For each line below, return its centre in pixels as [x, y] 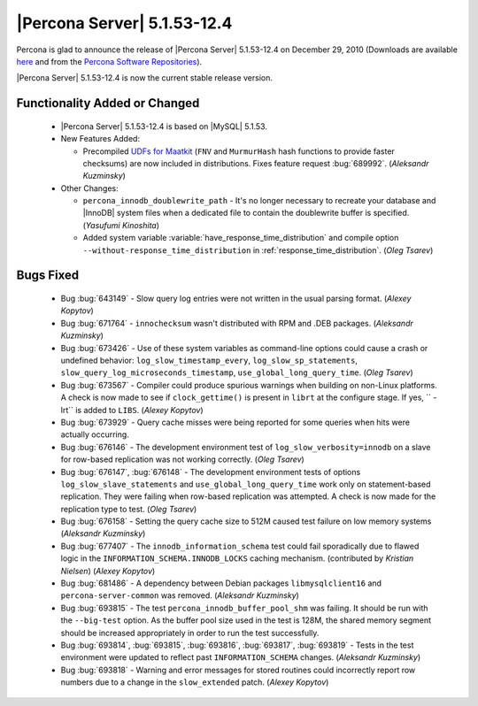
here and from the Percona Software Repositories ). [109, 61]
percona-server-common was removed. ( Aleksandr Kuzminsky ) [180, 595]
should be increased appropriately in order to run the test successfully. [190, 633]
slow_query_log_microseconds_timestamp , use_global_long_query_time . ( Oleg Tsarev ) [237, 372]
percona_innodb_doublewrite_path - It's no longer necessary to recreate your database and [259, 201]
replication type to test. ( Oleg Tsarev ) [129, 509]
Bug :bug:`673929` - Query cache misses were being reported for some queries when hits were [235, 422]
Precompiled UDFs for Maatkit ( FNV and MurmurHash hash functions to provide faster [239, 151]
